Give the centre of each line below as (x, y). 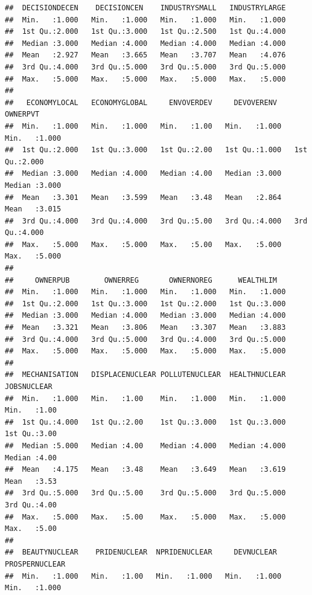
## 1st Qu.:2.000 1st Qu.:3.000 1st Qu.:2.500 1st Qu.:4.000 (145, 32)
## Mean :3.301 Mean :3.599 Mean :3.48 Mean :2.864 (143, 197)
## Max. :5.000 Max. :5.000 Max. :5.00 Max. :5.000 (143, 244)
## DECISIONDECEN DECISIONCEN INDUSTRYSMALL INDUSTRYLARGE (145, 8)
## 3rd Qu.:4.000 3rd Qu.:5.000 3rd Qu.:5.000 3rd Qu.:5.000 (145, 67)
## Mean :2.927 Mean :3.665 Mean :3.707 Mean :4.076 (145, 55)
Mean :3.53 (31, 481)
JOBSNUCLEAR (29, 387)
